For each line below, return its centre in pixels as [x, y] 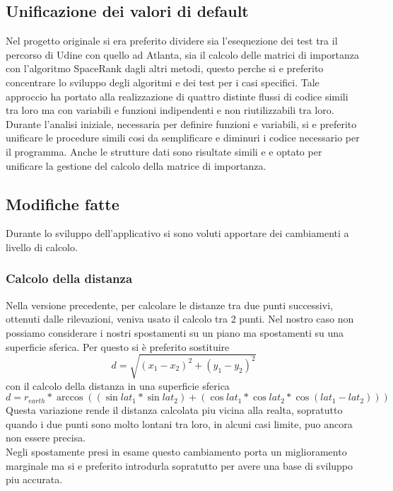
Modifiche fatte [63, 203]
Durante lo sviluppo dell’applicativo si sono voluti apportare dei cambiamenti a [177, 233]
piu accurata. [34, 479]
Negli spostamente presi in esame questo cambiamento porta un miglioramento [176, 452]
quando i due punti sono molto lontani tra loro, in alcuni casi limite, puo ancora [179, 423]
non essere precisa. [46, 438]
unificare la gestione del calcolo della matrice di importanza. [136, 165]
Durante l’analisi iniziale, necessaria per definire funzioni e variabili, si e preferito [181, 123]
